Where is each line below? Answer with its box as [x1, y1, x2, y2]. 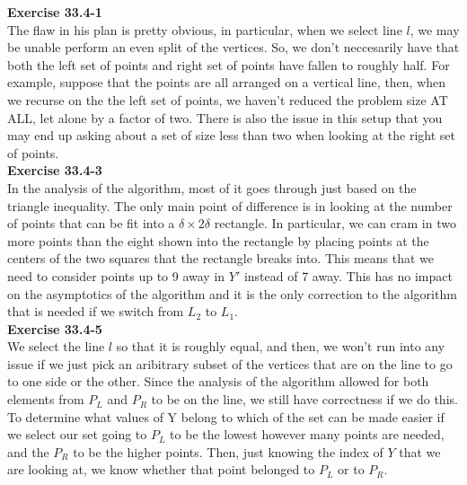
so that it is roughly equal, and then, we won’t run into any [116, 337, 445, 356]
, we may [410, 20, 460, 39]
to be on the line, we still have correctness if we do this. [151, 390, 458, 409]
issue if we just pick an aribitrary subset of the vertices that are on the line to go [7, 354, 453, 373]
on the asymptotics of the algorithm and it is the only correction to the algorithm [7, 284, 457, 303]
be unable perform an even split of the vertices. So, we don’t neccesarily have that [7, 38, 460, 57]
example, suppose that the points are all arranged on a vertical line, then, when [7, 73, 446, 92]
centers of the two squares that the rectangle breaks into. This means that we [7, 249, 434, 268]
